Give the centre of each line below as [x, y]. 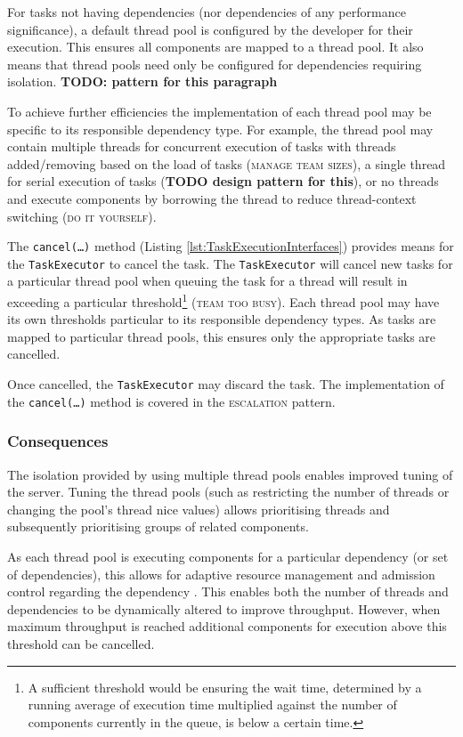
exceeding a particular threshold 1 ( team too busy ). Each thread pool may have [223, 300]
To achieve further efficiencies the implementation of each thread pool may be [219, 111]
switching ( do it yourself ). [82, 216]
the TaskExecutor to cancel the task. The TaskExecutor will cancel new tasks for [230, 263]
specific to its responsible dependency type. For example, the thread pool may [220, 129]
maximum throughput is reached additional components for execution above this [227, 626]
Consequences [58, 441]
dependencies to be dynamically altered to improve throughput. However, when [224, 608]
